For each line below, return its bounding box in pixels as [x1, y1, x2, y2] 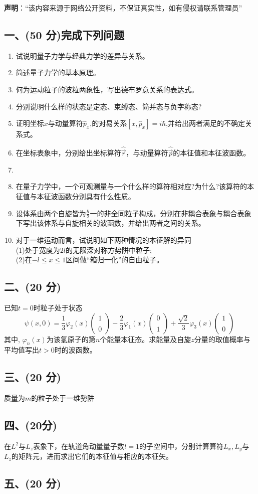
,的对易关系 [90, 118, 127, 128]
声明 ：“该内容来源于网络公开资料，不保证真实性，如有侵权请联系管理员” [4, 3, 242, 13]
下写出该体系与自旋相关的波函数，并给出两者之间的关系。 [16, 218, 205, 228]
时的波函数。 [54, 345, 97, 355]
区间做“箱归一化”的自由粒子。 [66, 254, 164, 265]
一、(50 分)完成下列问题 [4, 27, 124, 42]
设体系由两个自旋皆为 [16, 208, 86, 218]
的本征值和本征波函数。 [173, 147, 250, 158]
